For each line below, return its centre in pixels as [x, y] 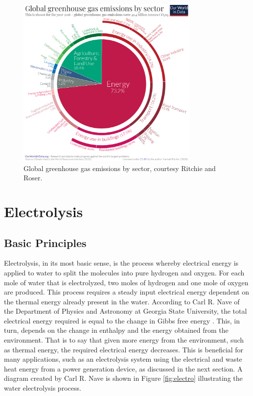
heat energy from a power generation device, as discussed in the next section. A [123, 368]
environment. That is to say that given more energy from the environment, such [124, 340]
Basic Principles [45, 242]
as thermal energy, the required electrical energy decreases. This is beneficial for [124, 349]
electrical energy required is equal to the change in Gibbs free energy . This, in [122, 320]
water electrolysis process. [43, 388]
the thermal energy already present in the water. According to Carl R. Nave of [122, 301]
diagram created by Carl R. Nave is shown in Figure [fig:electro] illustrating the [123, 378]
